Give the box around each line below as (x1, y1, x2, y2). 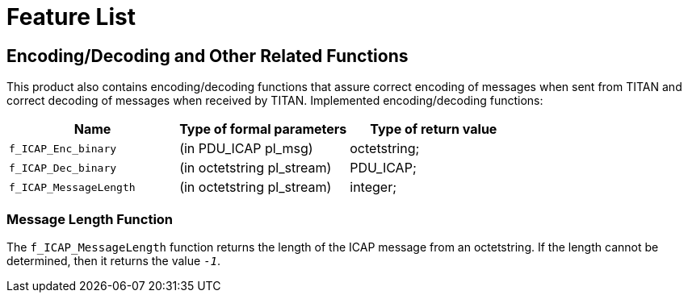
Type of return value (370, 121, 497, 138)
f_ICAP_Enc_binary (9, 142, 117, 155)
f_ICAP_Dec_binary (9, 161, 117, 174)
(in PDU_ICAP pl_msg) (179, 140, 313, 157)
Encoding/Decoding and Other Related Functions (6, 45, 409, 66)
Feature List (6, 3, 136, 31)
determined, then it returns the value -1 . (6, 253, 221, 268)
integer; (350, 179, 396, 196)
